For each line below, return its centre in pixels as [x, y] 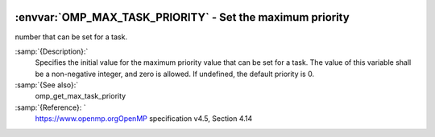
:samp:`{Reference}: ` [50, 107]
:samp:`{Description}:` [52, 51]
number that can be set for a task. [71, 37]
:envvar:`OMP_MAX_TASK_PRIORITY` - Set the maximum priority [182, 17]
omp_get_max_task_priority [81, 96]
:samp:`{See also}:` [47, 85]
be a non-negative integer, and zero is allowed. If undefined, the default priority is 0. [174, 74]
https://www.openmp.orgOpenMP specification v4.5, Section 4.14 [144, 119]
